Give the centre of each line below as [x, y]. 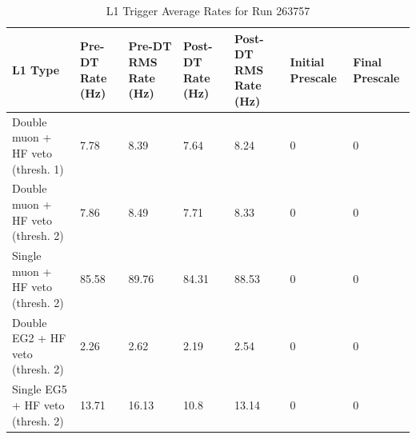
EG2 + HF [39, 338]
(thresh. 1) [38, 168]
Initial [307, 61]
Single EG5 [40, 389]
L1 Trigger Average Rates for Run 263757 [208, 10]
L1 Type [36, 69]
